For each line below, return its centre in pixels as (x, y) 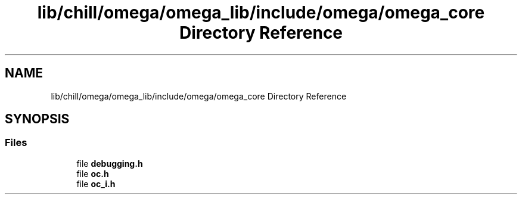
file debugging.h (110, 163)
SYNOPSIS (37, 119)
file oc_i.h (96, 184)
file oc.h (93, 173)
